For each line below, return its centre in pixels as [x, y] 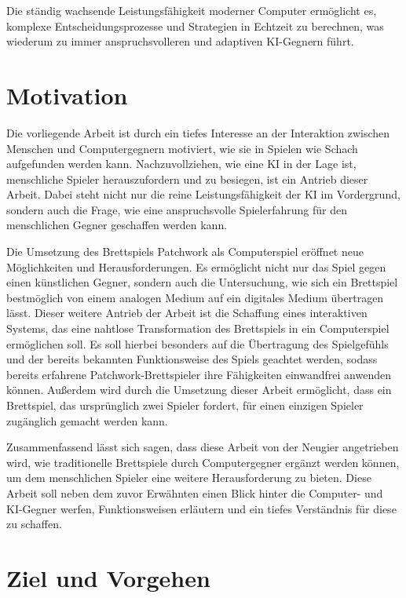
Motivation [67, 95]
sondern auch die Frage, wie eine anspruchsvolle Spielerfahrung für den [177, 209]
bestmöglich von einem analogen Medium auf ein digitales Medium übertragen [195, 297]
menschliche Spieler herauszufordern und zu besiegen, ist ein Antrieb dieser [187, 179]
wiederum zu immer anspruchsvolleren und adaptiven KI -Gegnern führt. [180, 41]
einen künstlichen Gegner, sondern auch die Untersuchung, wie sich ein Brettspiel [202, 282]
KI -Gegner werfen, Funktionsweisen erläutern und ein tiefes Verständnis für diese [201, 508]
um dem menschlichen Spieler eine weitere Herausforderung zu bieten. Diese [189, 478]
